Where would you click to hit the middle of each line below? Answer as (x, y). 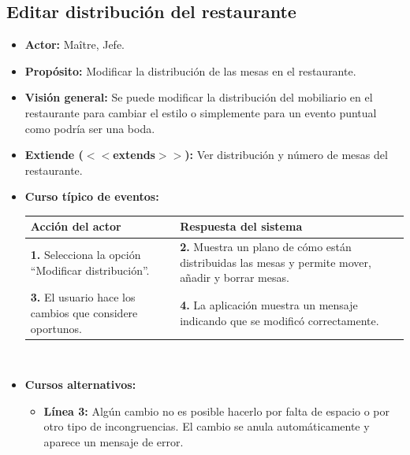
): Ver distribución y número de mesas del (286, 155)
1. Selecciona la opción (86, 255)
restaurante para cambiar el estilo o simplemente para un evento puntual (201, 112)
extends (134, 155)
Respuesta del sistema (241, 226)
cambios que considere (84, 312)
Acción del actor (76, 226)
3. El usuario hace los (83, 297)
